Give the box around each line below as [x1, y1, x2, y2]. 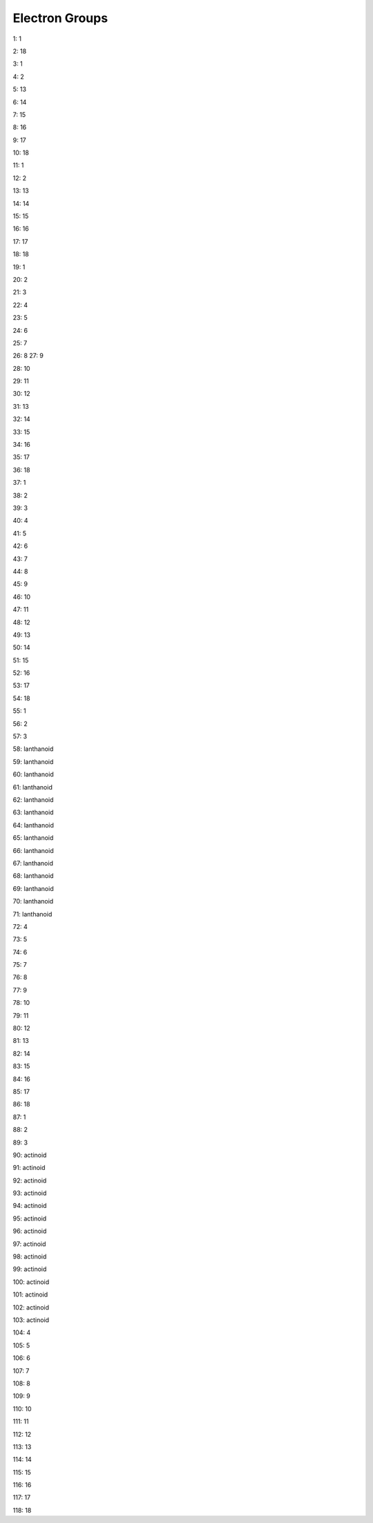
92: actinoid [12, 1176, 47, 1185]
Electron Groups [12, 10, 108, 26]
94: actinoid [12, 1202, 48, 1210]
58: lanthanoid [12, 745, 54, 753]
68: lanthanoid [12, 872, 55, 880]
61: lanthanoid [12, 783, 53, 791]
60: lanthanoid [12, 770, 55, 778]
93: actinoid [12, 1189, 47, 1198]
